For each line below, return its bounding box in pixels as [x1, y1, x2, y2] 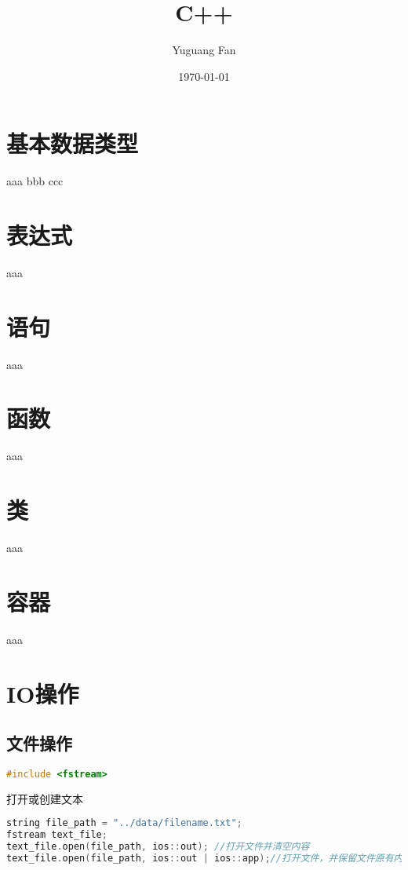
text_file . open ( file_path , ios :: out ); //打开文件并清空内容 [6, 841, 310, 853]
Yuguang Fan [172, 42, 236, 58]
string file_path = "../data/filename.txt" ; [6, 817, 242, 829]
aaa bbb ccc [6, 173, 64, 189]
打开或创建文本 [6, 790, 83, 806]
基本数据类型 [6, 127, 139, 159]
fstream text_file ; [6, 829, 107, 841]
